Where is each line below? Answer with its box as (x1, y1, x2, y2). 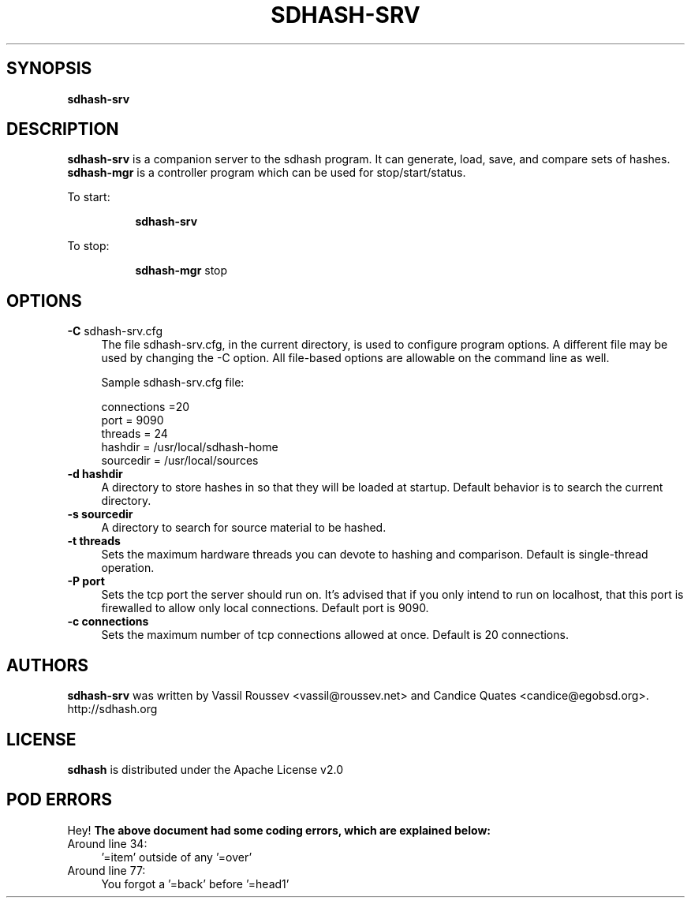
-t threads (67, 534, 121, 548)
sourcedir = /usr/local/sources (101, 454, 259, 468)
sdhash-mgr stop (135, 263, 228, 278)
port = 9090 (101, 413, 164, 428)
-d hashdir (67, 467, 123, 481)
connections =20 (101, 400, 190, 414)
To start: (67, 190, 110, 204)
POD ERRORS (6, 790, 112, 810)
